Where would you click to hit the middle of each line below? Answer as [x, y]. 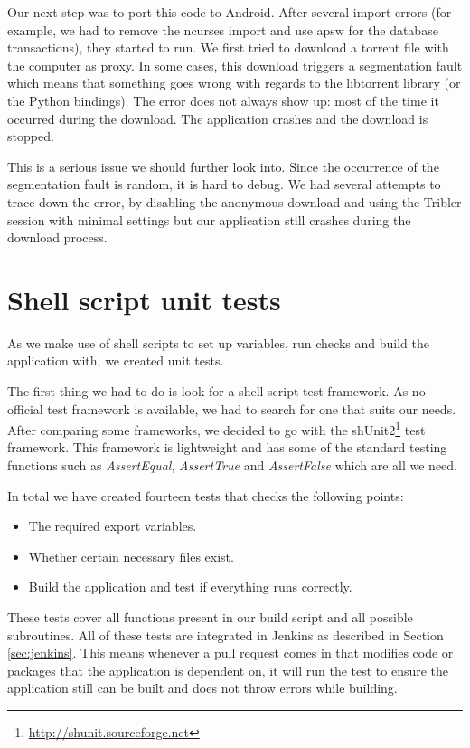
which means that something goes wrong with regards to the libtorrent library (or [234, 83]
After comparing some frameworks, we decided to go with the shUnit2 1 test [216, 428]
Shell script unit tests [144, 299]
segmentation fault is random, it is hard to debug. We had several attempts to [224, 184]
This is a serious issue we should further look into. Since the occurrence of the [223, 166]
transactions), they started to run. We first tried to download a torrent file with [228, 47]
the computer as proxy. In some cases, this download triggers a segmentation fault [235, 65]
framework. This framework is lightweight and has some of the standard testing [227, 447]
